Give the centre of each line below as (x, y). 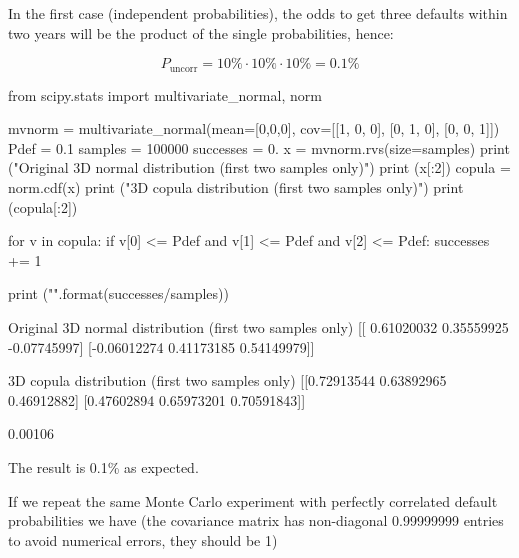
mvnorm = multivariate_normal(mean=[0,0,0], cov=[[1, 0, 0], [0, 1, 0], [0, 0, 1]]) (254, 128)
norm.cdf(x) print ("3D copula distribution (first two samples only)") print (236, 187)
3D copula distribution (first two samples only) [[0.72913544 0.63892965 (227, 380)
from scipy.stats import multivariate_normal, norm (165, 94)
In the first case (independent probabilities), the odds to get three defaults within (258, 13)
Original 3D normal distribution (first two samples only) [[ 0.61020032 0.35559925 (258, 326)
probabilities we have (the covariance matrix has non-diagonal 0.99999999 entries (256, 520)
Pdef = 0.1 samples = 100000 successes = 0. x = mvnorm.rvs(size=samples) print (259, 147)
